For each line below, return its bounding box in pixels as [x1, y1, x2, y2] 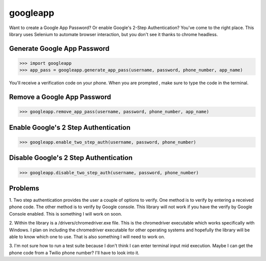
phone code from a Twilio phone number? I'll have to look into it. [9, 250, 140, 256]
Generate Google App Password [9, 44, 110, 53]
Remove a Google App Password [9, 93, 111, 101]
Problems [9, 184, 39, 192]
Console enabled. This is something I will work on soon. [9, 211, 123, 217]
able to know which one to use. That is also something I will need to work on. [9, 233, 166, 239]
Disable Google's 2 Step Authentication [9, 153, 133, 162]
